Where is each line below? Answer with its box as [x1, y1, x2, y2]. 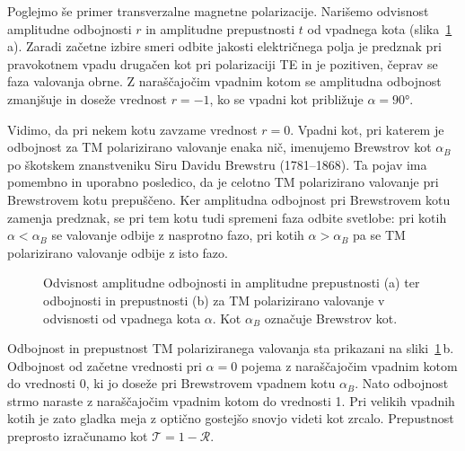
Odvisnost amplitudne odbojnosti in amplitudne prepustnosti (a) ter [43, 273, 420, 292]
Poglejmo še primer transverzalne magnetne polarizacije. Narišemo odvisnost [7, 2, 429, 20]
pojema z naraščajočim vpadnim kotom [241, 356, 458, 375]
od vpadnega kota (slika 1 [307, 19, 452, 38]
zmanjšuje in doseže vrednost [7, 89, 167, 108]
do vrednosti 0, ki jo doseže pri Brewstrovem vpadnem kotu [7, 374, 336, 393]
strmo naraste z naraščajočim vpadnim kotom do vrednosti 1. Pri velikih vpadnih [7, 391, 455, 410]
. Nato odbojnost [355, 374, 449, 393]
